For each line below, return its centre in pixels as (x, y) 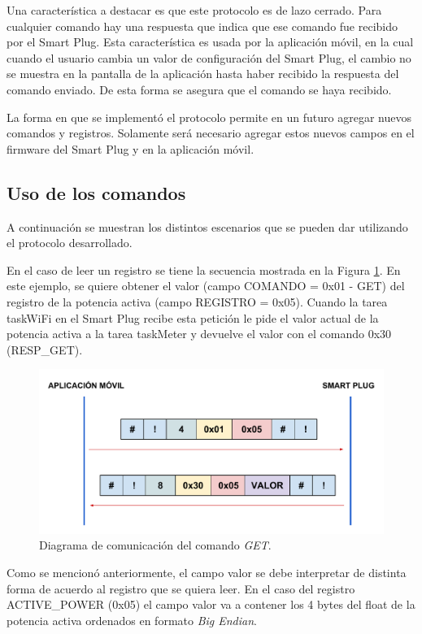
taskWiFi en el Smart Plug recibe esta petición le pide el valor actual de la (193, 317)
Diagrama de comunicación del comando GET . (155, 545)
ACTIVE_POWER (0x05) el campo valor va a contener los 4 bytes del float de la (211, 604)
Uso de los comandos (96, 192)
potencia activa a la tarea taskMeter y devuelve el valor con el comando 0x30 (199, 334)
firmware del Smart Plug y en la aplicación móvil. (131, 148)
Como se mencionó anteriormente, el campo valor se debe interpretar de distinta (207, 572)
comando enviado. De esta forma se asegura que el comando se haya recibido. (199, 89)
